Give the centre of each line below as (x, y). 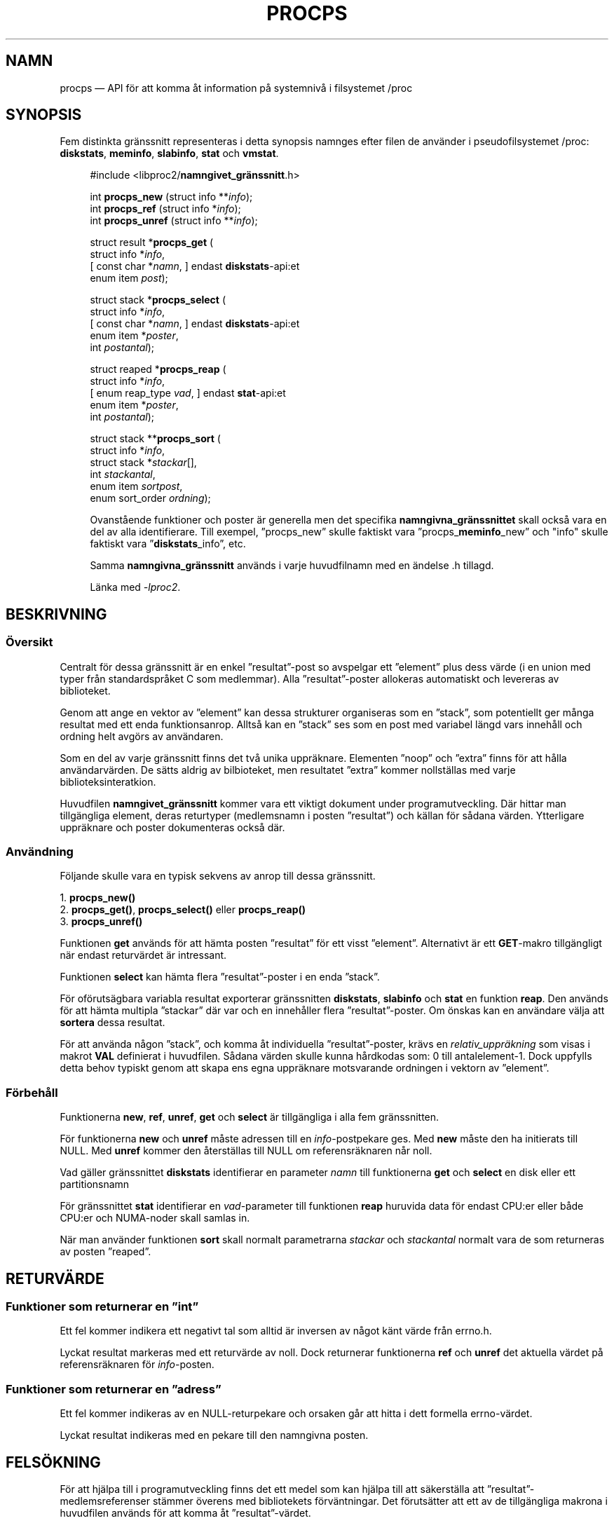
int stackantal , (123, 474)
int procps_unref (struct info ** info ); (174, 221)
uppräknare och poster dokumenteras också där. (172, 827)
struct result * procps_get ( (152, 243)
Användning (40, 852)
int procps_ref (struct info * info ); (165, 209)
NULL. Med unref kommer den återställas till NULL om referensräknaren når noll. (246, 1151)
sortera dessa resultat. (112, 1023)
